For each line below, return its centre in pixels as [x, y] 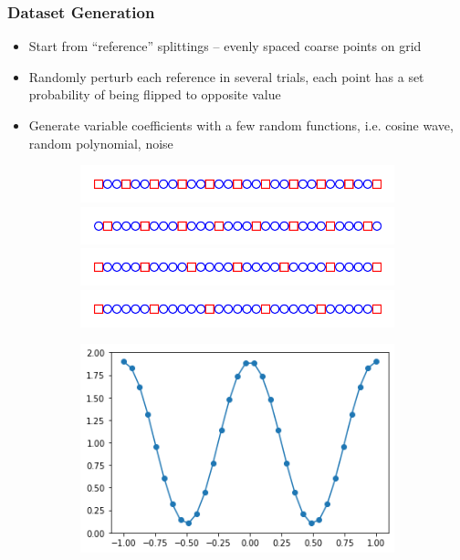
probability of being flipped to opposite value [155, 94]
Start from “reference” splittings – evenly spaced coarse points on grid [225, 46]
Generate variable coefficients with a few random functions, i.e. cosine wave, [241, 125]
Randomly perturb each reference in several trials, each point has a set [226, 76]
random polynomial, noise [101, 143]
